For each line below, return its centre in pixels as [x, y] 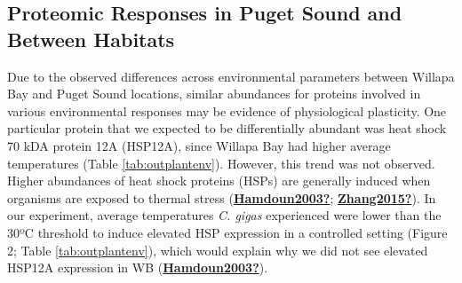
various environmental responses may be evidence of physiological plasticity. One [227, 110]
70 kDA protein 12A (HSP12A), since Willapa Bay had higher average [199, 145]
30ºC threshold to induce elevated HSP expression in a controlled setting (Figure [227, 232]
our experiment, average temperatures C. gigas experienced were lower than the [224, 215]
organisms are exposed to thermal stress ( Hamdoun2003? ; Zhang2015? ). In [222, 197]
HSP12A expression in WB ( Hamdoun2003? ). [138, 267]
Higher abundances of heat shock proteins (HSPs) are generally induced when [219, 181]
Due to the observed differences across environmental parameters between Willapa [231, 76]
